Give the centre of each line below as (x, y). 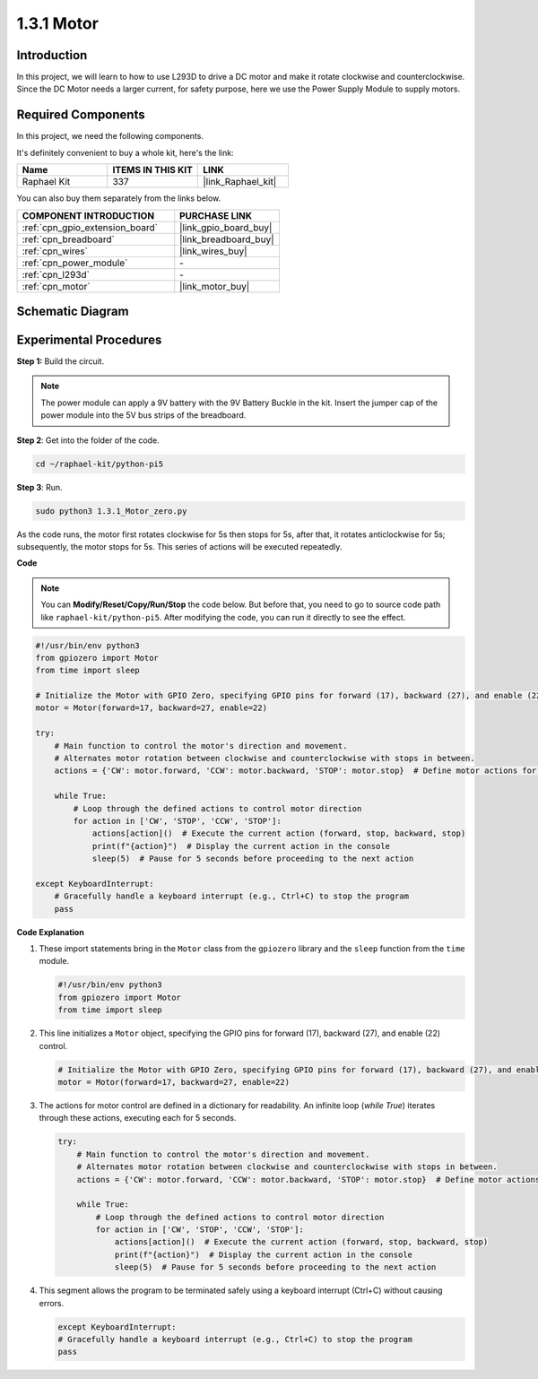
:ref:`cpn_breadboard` (69, 239)
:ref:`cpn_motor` (56, 286)
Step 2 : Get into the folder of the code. (88, 440)
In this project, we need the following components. (110, 136)
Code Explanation (50, 932)
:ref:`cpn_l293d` (56, 274)
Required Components (81, 115)
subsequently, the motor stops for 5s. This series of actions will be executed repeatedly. (179, 546)
